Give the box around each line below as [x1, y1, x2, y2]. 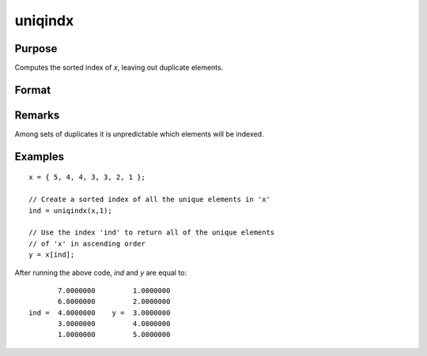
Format [14, 83, 51, 96]
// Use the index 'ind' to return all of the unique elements [28, 228, 275, 237]
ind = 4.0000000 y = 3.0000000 [28, 308, 171, 317]
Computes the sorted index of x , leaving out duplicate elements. [14, 63, 224, 73]
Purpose [14, 42, 58, 55]
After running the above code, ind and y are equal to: [14, 268, 187, 277]
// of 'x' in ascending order [28, 239, 146, 248]
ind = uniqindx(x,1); [28, 206, 112, 215]
